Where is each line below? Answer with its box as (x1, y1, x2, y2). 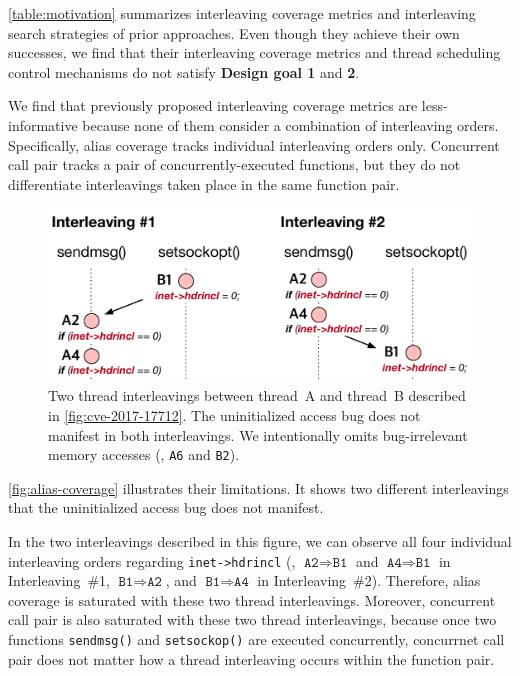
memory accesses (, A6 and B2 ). (48, 444, 240, 465)
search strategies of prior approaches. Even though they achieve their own (8, 22, 460, 43)
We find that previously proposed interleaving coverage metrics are (8, 95, 418, 116)
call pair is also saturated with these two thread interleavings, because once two (8, 609, 497, 630)
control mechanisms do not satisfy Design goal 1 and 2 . (8, 61, 360, 82)
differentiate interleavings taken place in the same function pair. (8, 173, 400, 194)
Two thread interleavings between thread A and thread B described (48, 385, 466, 406)
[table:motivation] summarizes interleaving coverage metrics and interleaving (8, 3, 476, 23)
